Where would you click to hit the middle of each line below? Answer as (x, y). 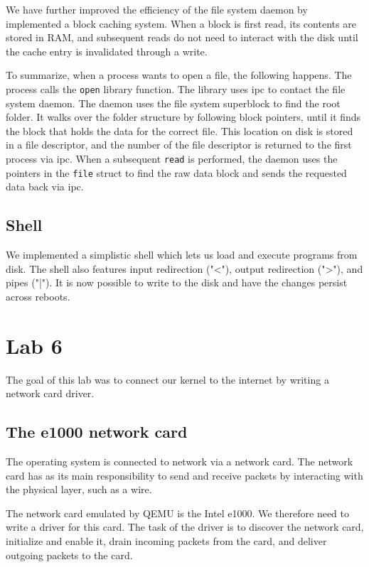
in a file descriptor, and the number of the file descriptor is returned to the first (179, 145)
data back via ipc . (45, 187)
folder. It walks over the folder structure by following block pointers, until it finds (183, 117)
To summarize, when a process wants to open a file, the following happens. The (179, 75)
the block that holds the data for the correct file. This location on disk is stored (180, 130)
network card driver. (50, 393)
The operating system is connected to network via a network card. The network (180, 461)
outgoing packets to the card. (69, 555)
